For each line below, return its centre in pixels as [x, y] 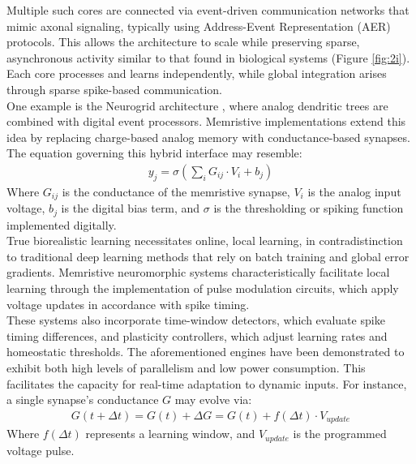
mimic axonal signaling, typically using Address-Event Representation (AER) [199, 26]
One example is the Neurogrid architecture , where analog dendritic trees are [197, 105]
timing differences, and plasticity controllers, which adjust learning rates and [197, 335]
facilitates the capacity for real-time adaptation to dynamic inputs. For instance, [207, 383]
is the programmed [340, 434]
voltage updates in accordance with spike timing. [128, 304]
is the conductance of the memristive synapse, [176, 191]
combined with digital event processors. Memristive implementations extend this [206, 121]
